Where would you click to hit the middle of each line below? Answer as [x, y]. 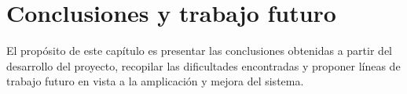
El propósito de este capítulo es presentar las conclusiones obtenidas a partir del [199, 51]
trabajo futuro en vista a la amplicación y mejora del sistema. [155, 81]
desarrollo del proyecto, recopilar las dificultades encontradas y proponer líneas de [203, 65]
